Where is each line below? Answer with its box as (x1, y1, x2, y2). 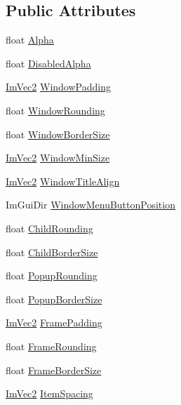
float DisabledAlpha (6, 55, 91, 70)
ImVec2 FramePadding (6, 315, 102, 330)
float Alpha (6, 32, 54, 47)
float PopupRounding (6, 268, 98, 283)
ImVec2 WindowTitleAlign (6, 173, 120, 188)
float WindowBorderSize (6, 126, 110, 141)
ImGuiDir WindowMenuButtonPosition (6, 197, 175, 212)
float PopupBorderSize (6, 291, 102, 306)
